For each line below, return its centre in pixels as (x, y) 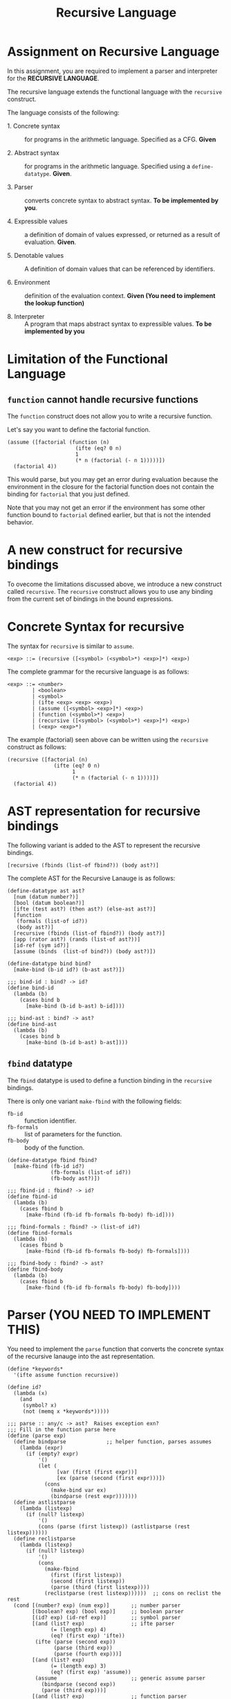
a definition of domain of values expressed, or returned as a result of (122, 234)
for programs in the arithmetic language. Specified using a (108, 166)
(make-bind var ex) (79, 1490)
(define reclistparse (45, 1539)
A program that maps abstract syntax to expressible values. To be (118, 324)
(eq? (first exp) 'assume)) (91, 1672)
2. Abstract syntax (34, 152)
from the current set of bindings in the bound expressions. (90, 599)
